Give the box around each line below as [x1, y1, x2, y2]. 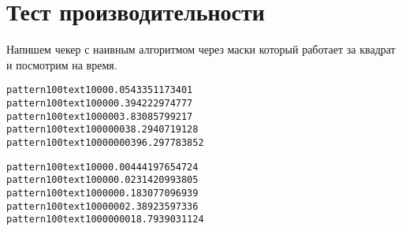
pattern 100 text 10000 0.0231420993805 [6, 174, 199, 186]
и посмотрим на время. [6, 56, 117, 73]
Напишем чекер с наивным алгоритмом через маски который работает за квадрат [6, 41, 396, 58]
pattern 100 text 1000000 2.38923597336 [6, 200, 199, 212]
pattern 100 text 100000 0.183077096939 [6, 187, 199, 199]
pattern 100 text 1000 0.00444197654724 [6, 161, 199, 173]
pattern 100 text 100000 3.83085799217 [6, 110, 193, 122]
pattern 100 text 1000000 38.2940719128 [6, 124, 199, 136]
